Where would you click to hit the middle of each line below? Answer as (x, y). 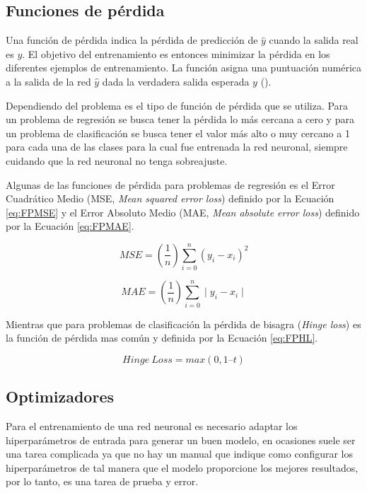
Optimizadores (60, 396)
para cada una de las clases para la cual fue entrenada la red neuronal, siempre (177, 147)
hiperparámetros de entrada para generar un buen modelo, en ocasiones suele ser (181, 440)
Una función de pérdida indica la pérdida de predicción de (132, 40)
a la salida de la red (48, 81)
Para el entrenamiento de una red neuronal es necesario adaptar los (152, 425)
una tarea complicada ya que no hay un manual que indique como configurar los (179, 454)
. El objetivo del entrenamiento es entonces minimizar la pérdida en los (176, 53)
